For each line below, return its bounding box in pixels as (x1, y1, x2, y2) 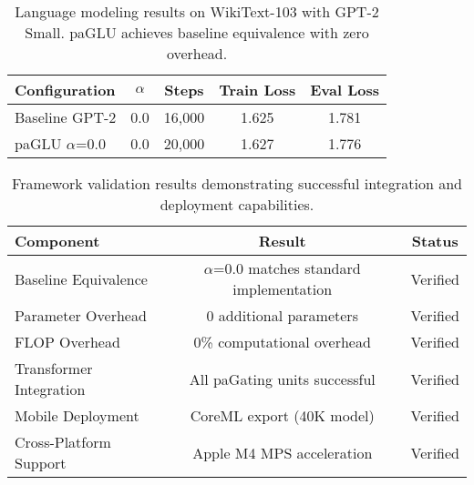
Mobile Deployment (15, 405, 139, 426)
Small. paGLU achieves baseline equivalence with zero (25, 22, 369, 43)
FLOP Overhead (15, 331, 120, 352)
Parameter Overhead (15, 305, 147, 326)
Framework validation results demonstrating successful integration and (12, 173, 462, 194)
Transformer (15, 358, 93, 379)
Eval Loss (310, 79, 380, 100)
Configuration (15, 79, 116, 100)
